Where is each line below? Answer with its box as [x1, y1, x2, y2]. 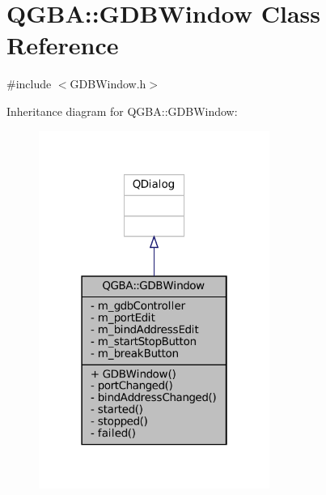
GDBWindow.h [70, 75, 146, 92]
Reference [6, 28, 119, 62]
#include [6, 75, 52, 92]
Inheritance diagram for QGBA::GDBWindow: [6, 102, 238, 119]
